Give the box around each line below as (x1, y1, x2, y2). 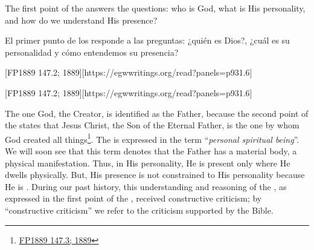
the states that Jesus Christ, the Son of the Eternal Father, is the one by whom (5, 119, 300, 131)
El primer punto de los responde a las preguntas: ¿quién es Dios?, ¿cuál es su (5, 34, 290, 47)
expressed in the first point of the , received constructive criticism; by (5, 192, 262, 205)
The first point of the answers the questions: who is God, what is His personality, (5, 2, 306, 14)
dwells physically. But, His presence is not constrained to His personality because (5, 168, 305, 181)
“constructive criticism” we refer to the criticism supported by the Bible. (5, 203, 274, 216)
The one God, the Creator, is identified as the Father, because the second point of (5, 107, 309, 119)
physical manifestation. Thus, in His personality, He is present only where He (5, 156, 290, 169)
